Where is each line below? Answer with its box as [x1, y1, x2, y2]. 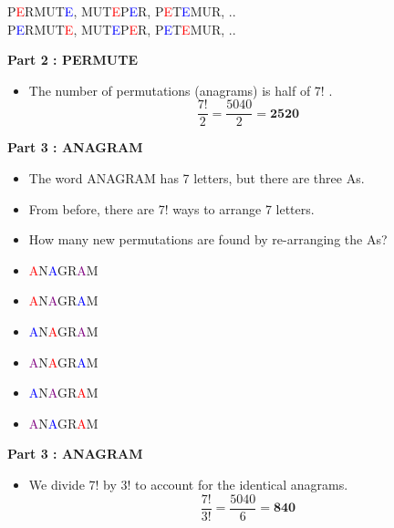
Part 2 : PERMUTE [7, 50, 139, 69]
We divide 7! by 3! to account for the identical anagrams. [28, 474, 348, 493]
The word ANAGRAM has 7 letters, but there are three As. [28, 169, 365, 188]
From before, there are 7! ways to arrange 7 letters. [28, 199, 315, 218]
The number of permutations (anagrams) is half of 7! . [28, 80, 333, 99]
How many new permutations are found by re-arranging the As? [28, 230, 388, 249]
